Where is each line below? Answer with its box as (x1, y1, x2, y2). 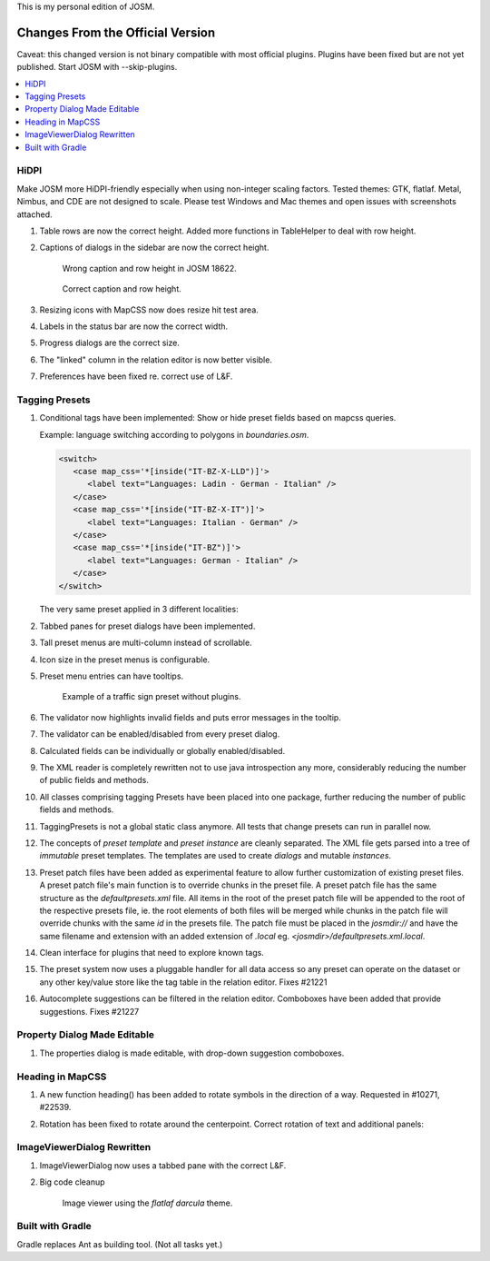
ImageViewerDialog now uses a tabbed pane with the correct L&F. (39, 1159, 287, 1171)
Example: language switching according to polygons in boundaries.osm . (39, 429, 309, 440)
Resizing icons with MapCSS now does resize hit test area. (39, 304, 259, 315)
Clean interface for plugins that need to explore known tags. (39, 948, 265, 958)
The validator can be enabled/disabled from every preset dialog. (39, 729, 280, 740)
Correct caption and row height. (62, 283, 181, 294)
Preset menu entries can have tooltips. (39, 670, 184, 681)
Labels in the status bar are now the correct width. (39, 321, 229, 332)
